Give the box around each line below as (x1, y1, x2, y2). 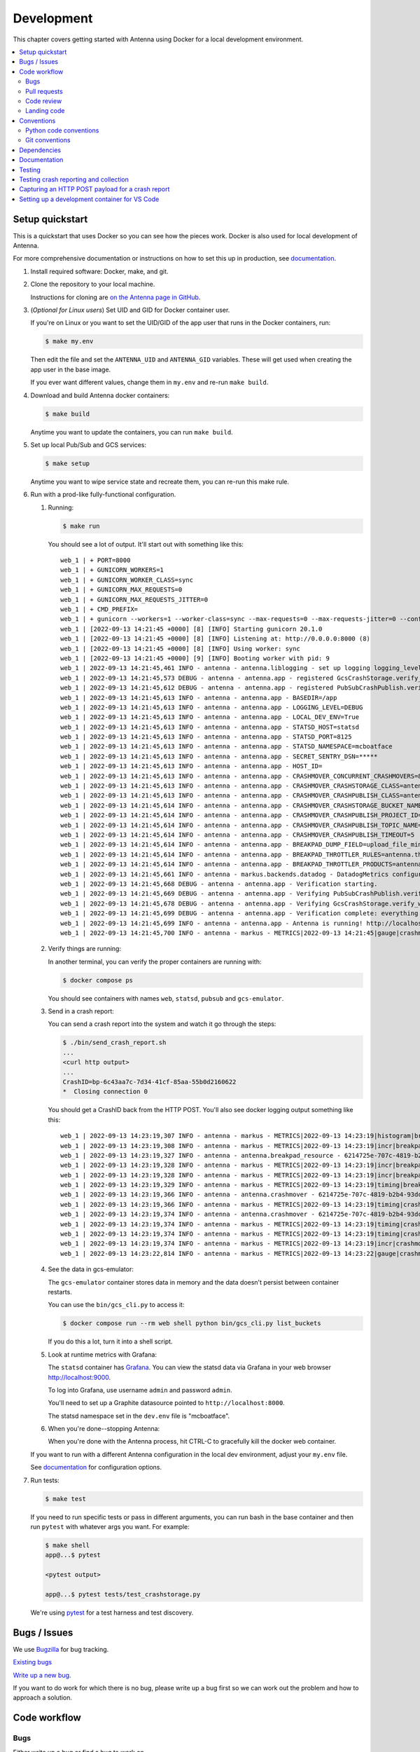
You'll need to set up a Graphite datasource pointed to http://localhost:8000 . (48, 1399, 285, 1407)
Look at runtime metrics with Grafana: (48, 1350, 157, 1359)
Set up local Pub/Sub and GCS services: (30, 440, 147, 449)
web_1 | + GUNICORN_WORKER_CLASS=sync (60, 575, 194, 584)
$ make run (62, 522, 100, 530)
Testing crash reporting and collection (19, 175, 129, 184)
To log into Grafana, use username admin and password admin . (48, 1385, 232, 1394)
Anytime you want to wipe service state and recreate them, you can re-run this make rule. (30, 477, 290, 486)
